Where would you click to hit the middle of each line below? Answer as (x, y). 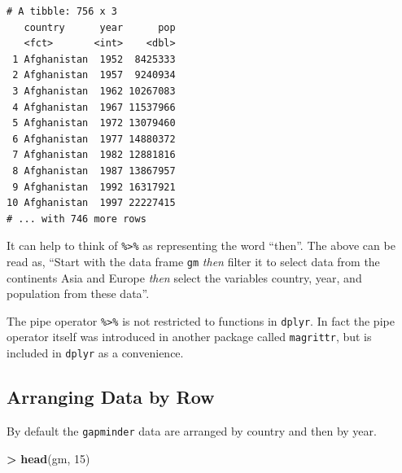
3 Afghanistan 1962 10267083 (94, 91)
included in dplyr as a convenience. (95, 353)
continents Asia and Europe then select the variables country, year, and (184, 277)
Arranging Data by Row (111, 397)
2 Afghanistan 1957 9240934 (94, 75)
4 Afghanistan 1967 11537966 (94, 107)
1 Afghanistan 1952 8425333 (94, 59)
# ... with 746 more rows (76, 219)
